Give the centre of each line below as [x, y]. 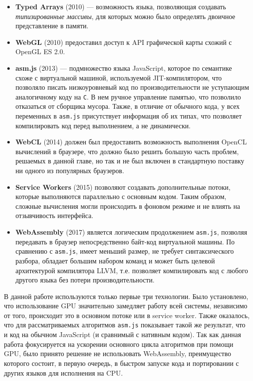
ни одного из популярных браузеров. [70, 170]
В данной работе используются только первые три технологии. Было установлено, [126, 296]
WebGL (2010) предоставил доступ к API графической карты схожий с [124, 42]
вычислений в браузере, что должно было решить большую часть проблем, [127, 151]
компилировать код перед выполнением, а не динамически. [103, 125]
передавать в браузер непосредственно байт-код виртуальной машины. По [125, 241]
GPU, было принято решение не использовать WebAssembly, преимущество [117, 353]
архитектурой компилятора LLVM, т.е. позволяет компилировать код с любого [132, 270]
